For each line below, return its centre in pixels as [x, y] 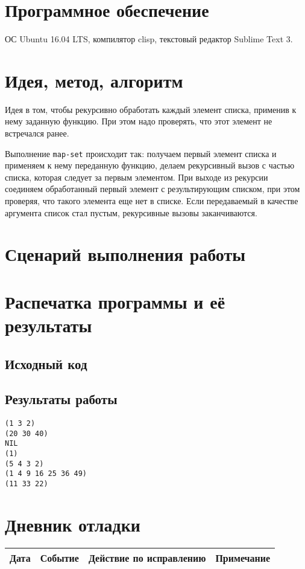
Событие [59, 558]
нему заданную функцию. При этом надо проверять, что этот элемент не [139, 121]
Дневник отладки [73, 524]
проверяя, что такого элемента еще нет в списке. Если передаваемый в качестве [152, 201]
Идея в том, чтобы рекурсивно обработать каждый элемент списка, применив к [151, 109]
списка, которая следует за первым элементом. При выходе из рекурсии [137, 177]
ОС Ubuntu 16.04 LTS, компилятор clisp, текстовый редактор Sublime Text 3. [149, 39]
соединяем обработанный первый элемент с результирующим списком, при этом [152, 189]
